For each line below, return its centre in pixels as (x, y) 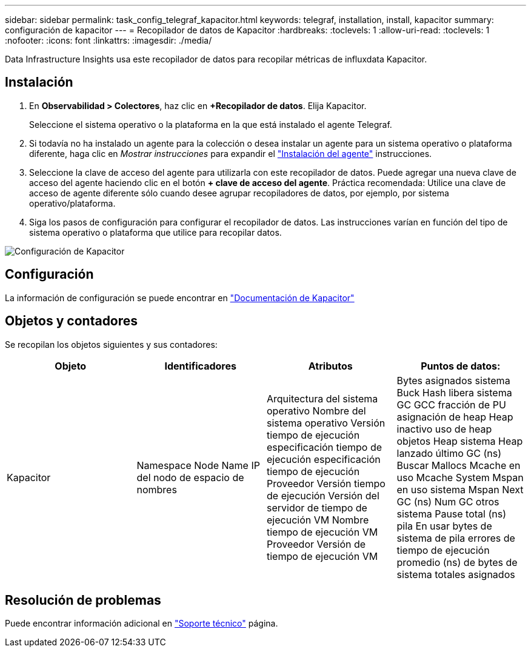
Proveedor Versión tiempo (326, 483)
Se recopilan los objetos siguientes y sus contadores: (111, 344)
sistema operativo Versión (326, 423)
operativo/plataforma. (72, 203)
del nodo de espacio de (190, 477)
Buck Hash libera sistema (454, 392)
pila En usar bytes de (444, 526)
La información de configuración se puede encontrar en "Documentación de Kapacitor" (180, 298)
